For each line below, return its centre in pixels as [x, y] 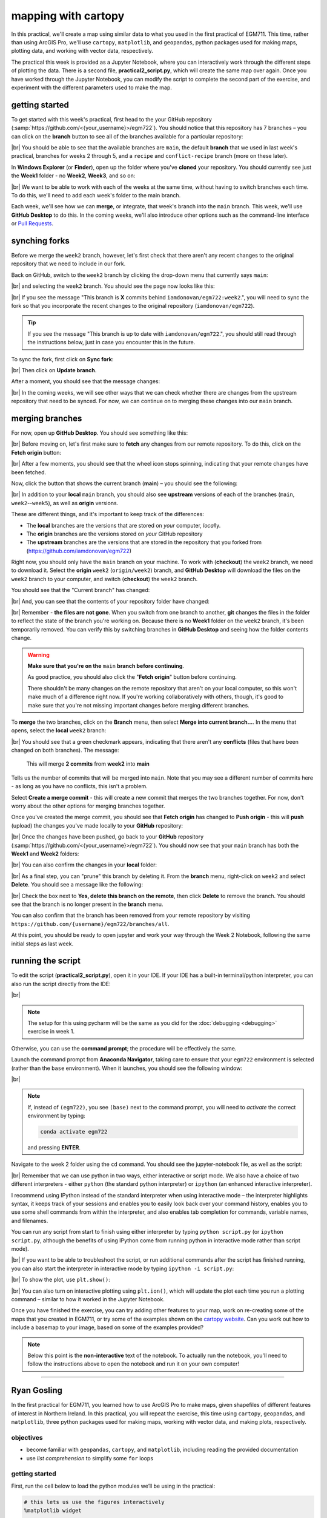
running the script [46, 961]
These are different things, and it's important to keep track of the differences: [107, 514]
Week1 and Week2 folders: [45, 854]
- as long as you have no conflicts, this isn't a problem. [79, 786]
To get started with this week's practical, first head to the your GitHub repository [111, 119]
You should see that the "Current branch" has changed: [81, 590]
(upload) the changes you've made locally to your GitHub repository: [97, 825]
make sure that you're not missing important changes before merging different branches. [138, 705]
